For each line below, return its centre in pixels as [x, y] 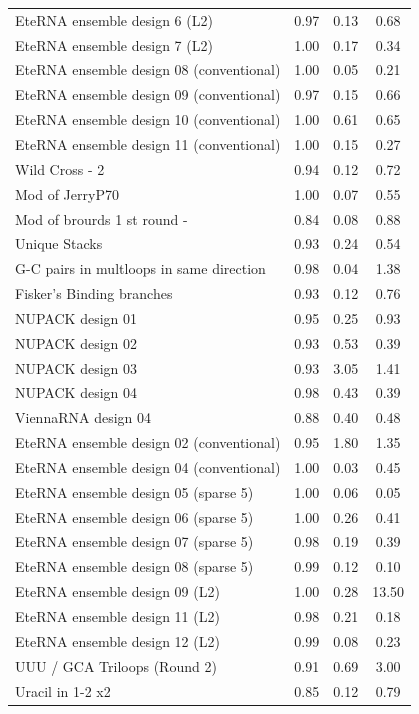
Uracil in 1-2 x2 [63, 690]
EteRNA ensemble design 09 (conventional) [148, 94]
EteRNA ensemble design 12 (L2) [117, 640]
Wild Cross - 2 [60, 168]
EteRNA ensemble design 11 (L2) [117, 616]
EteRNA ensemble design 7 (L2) [114, 44]
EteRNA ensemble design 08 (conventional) [148, 69]
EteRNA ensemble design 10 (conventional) [148, 119]
